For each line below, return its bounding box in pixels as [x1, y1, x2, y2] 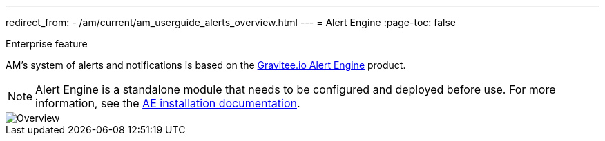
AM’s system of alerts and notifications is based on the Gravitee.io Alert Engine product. [6, 59, 406, 71]
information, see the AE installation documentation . [35, 96, 300, 110]
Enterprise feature [6, 38, 88, 50]
